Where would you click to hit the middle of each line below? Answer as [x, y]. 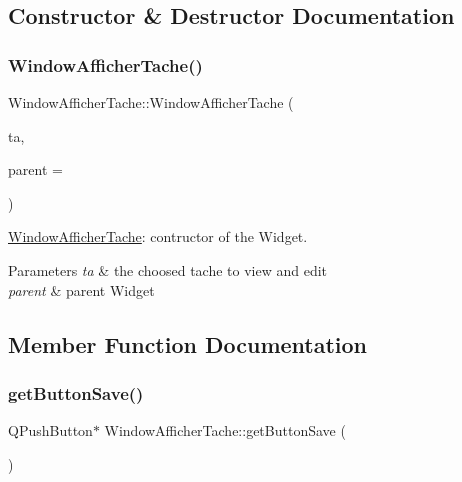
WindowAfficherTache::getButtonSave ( [225, 430]
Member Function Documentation [188, 343]
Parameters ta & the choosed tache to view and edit [168, 269]
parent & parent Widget [81, 289]
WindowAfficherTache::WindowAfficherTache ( [151, 102]
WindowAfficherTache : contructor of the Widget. [158, 236]
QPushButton [50, 430]
